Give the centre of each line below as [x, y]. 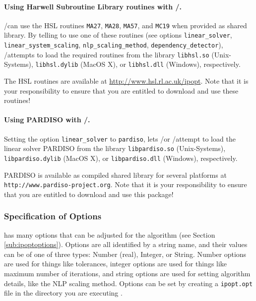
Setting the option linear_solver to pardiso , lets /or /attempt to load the [120, 138]
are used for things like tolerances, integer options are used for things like [116, 264]
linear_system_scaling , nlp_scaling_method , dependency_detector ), [114, 45]
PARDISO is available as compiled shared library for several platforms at [115, 175]
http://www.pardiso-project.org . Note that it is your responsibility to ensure [126, 184]
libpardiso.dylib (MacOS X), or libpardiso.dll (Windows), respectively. [121, 158]
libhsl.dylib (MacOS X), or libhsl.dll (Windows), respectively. [138, 64]
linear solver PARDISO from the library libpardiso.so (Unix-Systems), [115, 148]
